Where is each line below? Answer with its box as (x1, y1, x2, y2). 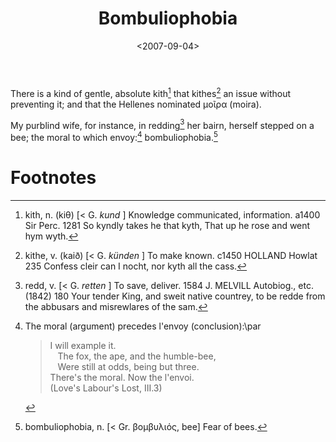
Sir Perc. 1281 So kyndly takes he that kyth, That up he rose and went (24, 219, 311, 231)
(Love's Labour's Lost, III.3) (49, 382, 163, 394)
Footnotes (10, 167, 97, 189)
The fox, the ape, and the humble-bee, (57, 350, 217, 362)
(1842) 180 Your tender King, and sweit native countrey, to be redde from (24, 290, 326, 302)
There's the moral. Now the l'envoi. (49, 371, 195, 383)
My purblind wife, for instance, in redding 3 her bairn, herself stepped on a (10, 117, 315, 131)
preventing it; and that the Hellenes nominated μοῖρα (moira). (10, 98, 262, 110)
